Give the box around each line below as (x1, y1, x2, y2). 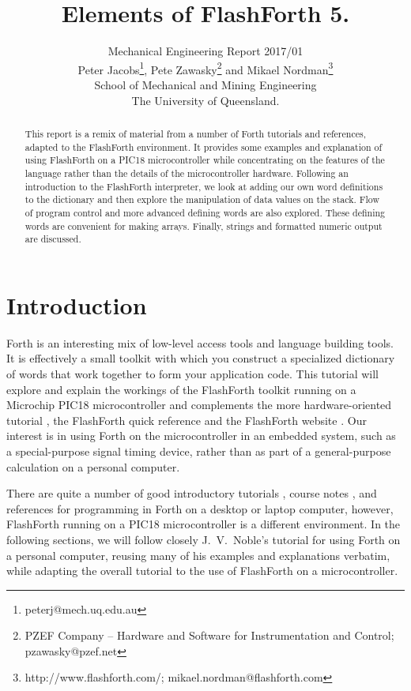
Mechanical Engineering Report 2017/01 (107, 43, 304, 59)
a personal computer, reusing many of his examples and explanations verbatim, (6, 546, 390, 563)
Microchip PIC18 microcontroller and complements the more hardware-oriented (6, 396, 392, 413)
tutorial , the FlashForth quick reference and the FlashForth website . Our (6, 411, 367, 428)
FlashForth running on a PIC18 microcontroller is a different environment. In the (6, 516, 401, 532)
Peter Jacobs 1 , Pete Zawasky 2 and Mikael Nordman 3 (77, 58, 334, 77)
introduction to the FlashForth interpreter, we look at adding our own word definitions (25, 179, 383, 193)
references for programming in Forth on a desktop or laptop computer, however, (6, 500, 394, 516)
